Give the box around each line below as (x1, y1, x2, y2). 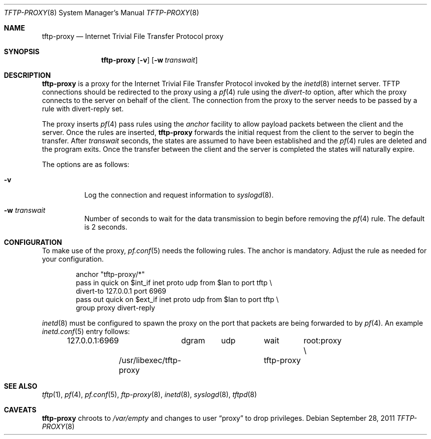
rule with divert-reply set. (42, 104, 124, 113)
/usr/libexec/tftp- (119, 355, 182, 365)
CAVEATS (4, 405, 36, 414)
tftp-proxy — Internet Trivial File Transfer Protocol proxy (42, 32, 224, 40)
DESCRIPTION (4, 71, 51, 79)
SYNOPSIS (4, 47, 40, 56)
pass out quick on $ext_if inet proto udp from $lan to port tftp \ (76, 295, 279, 304)
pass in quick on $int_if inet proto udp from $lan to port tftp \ (76, 278, 272, 287)
